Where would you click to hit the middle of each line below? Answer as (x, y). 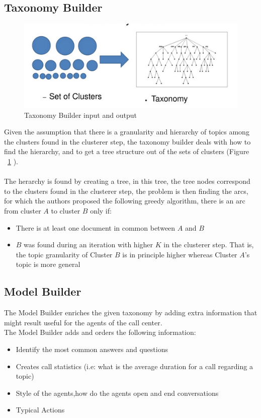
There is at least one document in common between (96, 227)
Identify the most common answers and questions (92, 349)
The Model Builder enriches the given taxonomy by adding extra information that (131, 312)
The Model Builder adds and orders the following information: (100, 332)
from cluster (23, 210)
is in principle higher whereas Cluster (180, 254)
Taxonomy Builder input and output (80, 115)
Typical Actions (40, 410)
